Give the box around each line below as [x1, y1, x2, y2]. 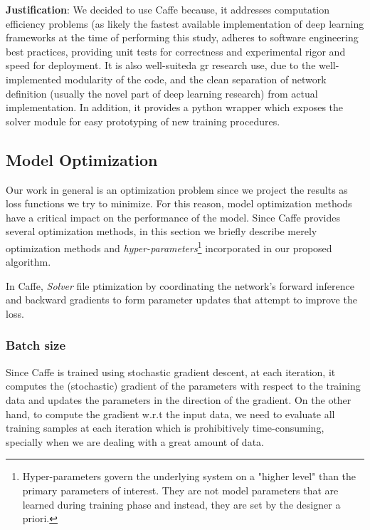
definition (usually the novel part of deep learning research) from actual [6, 85, 318, 100]
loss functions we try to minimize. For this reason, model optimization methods [6, 196, 352, 211]
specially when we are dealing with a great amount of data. [6, 434, 264, 449]
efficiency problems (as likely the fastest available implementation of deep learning [6, 16, 364, 31]
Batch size [6, 336, 66, 354]
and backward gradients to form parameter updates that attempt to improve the [6, 292, 357, 307]
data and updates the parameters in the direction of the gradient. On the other [6, 392, 351, 407]
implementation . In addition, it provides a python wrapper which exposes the [6, 100, 344, 115]
